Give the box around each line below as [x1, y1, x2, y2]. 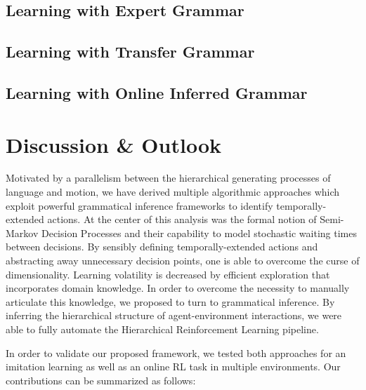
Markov [6, 225, 39, 240]
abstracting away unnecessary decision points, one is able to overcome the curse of [6, 253, 360, 268]
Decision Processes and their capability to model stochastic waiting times [41, 225, 357, 240]
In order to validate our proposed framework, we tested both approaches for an [6, 345, 346, 360]
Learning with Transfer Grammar [6, 41, 255, 62]
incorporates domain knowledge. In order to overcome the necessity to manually [6, 281, 350, 295]
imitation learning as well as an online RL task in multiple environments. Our [6, 359, 341, 374]
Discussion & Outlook [6, 130, 221, 159]
